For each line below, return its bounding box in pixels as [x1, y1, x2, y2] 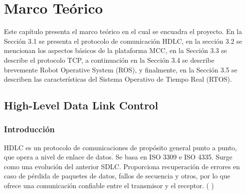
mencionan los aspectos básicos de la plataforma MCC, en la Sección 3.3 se [4, 45, 227, 55]
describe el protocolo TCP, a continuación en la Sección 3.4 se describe [4, 54, 214, 65]
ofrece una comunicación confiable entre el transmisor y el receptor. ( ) [4, 180, 214, 191]
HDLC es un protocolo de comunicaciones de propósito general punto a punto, [4, 142, 237, 152]
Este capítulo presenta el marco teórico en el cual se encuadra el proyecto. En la [4, 26, 242, 36]
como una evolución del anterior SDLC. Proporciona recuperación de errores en [4, 161, 240, 171]
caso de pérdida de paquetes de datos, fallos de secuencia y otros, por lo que [4, 171, 230, 181]
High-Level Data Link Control [4, 98, 158, 113]
